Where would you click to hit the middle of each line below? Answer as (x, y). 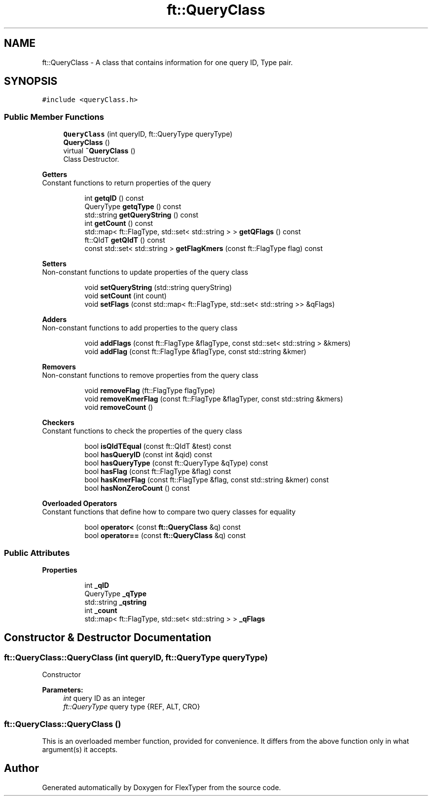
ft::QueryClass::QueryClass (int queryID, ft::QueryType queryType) (136, 657)
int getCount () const (119, 223)
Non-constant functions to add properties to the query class (140, 328)
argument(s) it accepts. (80, 749)
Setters (54, 264)
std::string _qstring (116, 602)
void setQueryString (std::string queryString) (158, 288)
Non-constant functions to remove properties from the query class (150, 375)
